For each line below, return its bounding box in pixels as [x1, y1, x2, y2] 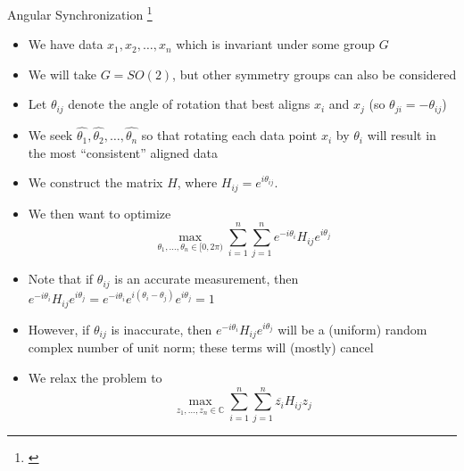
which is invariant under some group [176, 35, 375, 54]
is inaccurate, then [111, 319, 212, 338]
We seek [28, 126, 73, 145]
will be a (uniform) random [278, 319, 427, 338]
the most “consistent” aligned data [28, 143, 218, 161]
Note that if [28, 269, 94, 288]
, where [177, 173, 218, 192]
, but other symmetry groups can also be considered [172, 64, 457, 83]
